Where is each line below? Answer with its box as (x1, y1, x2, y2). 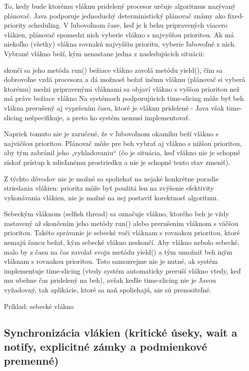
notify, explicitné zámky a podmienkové (4, 339, 207, 354)
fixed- (227, 10, 244, 20)
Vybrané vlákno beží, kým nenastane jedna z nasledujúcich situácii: (4, 48, 204, 58)
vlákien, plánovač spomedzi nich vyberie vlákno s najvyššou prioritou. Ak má (4, 29, 234, 39)
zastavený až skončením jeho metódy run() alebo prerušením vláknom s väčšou (4, 218, 238, 228)
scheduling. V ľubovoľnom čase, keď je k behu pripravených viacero (28, 20, 228, 30)
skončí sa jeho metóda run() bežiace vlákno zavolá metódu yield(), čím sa (4, 65, 223, 75)
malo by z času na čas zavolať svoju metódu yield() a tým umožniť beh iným (4, 246, 232, 257)
